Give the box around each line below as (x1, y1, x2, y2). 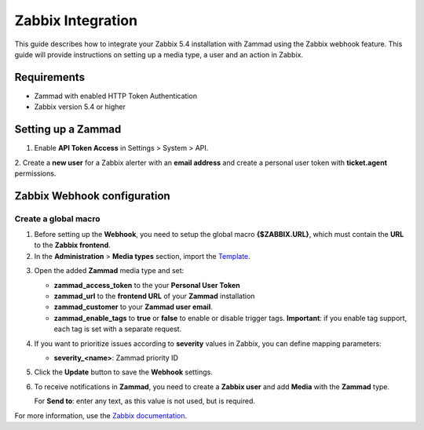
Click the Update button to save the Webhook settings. (34, 367, 214, 377)
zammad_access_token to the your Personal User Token (53, 280, 240, 290)
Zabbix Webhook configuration (14, 189, 170, 202)
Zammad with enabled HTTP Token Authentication (34, 91, 198, 100)
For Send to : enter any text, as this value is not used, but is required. (34, 396, 255, 406)
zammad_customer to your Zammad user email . (53, 302, 214, 312)
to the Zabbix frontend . (34, 240, 111, 250)
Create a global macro (14, 213, 101, 224)
